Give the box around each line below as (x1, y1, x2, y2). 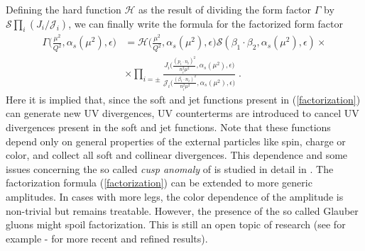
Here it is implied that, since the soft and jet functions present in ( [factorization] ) (6, 91, 361, 106)
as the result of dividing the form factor (138, 2, 312, 16)
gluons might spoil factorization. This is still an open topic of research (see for (6, 217, 346, 232)
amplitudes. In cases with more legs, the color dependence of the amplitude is (6, 189, 344, 203)
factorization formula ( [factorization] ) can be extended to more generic (6, 175, 312, 190)
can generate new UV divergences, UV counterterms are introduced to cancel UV (6, 106, 359, 121)
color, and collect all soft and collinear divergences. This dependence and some (6, 147, 348, 162)
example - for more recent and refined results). (6, 230, 208, 245)
